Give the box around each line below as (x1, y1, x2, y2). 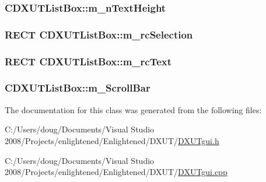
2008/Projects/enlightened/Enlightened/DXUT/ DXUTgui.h (5, 134, 219, 146)
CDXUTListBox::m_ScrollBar (5, 80, 150, 95)
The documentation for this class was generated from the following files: (5, 103, 262, 116)
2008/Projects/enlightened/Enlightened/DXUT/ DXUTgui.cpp (5, 166, 228, 178)
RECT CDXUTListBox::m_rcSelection (5, 27, 193, 41)
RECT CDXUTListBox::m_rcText (5, 54, 172, 68)
